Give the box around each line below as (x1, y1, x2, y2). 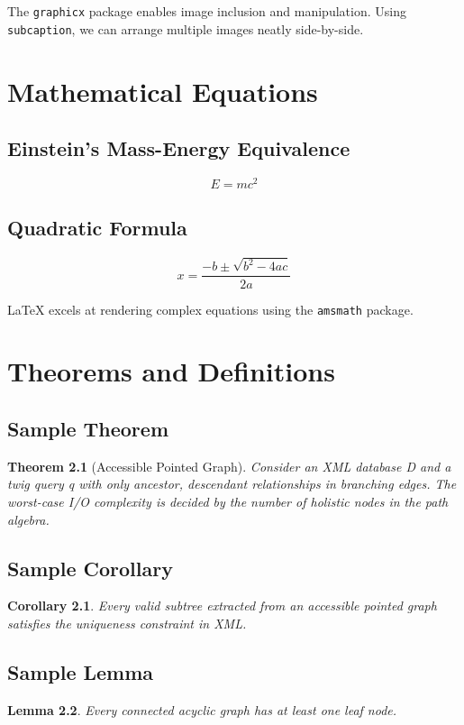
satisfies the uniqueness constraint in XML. (7, 613, 247, 632)
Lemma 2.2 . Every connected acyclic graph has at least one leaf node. (7, 700, 397, 719)
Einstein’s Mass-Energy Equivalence (7, 134, 350, 162)
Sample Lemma (7, 657, 154, 685)
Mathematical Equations (7, 72, 318, 109)
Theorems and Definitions (7, 353, 335, 390)
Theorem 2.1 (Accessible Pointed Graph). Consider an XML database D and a (7, 456, 451, 475)
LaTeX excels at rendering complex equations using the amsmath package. (7, 299, 414, 318)
